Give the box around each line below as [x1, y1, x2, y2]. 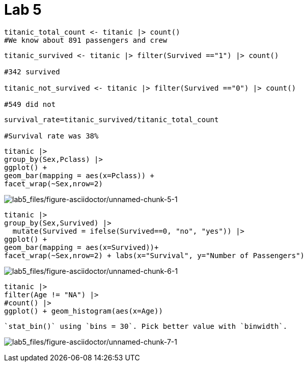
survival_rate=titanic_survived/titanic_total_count [4, 115, 219, 124]
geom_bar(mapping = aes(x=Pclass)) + [4, 171, 155, 180]
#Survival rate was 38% [4, 131, 99, 140]
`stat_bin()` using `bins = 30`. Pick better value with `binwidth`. [4, 322, 288, 330]
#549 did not [4, 100, 56, 108]
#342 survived [4, 67, 60, 76]
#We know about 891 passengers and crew [4, 36, 168, 44]
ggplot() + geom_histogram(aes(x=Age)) [4, 306, 163, 315]
